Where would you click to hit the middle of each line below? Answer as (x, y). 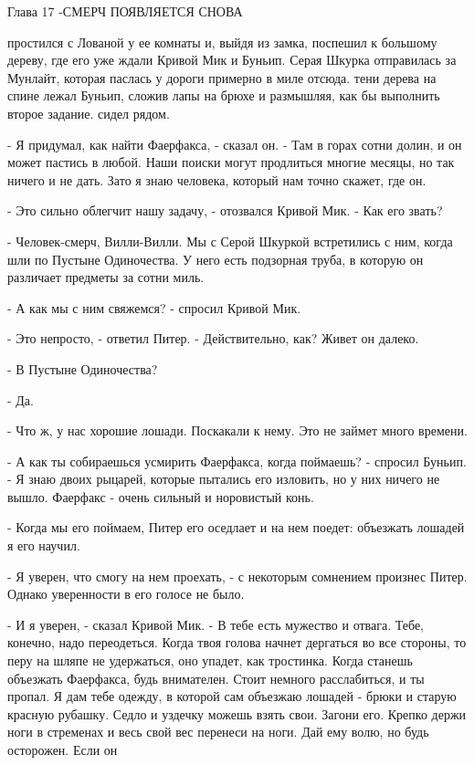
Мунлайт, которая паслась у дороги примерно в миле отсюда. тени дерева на (222, 77)
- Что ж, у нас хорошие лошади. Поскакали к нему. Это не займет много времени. (237, 430)
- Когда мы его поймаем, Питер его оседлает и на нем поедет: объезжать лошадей (236, 527)
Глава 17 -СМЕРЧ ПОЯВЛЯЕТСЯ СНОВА (125, 11)
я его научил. (44, 545)
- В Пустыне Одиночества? (83, 368)
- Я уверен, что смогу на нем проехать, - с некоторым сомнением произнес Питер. (237, 576)
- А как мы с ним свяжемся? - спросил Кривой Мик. (154, 307)
